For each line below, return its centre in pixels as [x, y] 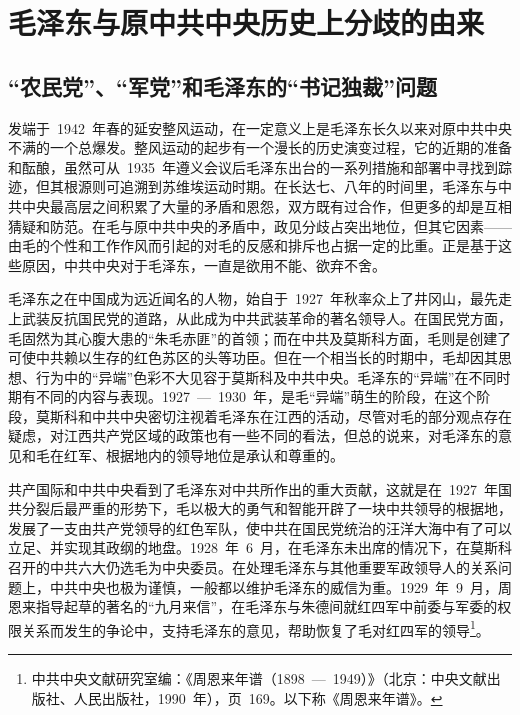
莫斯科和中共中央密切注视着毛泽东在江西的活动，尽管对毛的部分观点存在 [273, 415]
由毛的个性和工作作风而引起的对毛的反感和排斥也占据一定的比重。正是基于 [253, 245]
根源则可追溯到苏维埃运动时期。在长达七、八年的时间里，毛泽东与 [280, 186]
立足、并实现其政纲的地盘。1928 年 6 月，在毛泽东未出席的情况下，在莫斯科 [260, 547]
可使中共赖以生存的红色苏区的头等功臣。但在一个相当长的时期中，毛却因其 [253, 357]
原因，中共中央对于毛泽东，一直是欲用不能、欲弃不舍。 [203, 264]
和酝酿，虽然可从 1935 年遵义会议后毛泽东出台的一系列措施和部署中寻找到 [253, 166]
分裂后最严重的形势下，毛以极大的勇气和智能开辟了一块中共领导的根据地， [266, 508]
